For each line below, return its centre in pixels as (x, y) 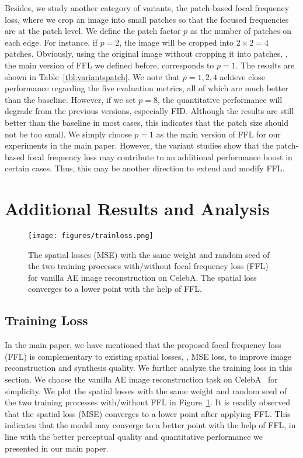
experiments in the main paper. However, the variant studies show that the (139, 145)
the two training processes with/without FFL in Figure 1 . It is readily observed (148, 402)
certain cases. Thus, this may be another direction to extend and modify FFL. (145, 168)
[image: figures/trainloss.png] (91, 236)
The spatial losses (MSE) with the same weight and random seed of (149, 254)
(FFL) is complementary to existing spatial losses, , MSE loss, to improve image (148, 356)
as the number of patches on (241, 31)
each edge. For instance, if (51, 42)
